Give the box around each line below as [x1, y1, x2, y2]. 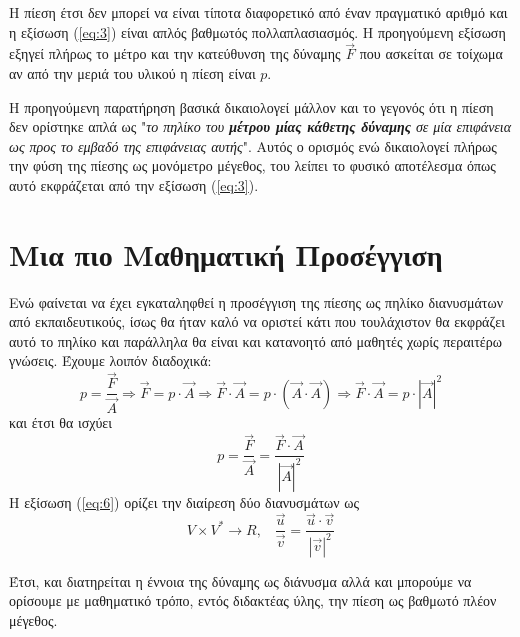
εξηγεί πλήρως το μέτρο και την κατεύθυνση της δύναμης [9, 43, 341, 64]
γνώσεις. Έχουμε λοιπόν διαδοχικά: [9, 350, 212, 371]
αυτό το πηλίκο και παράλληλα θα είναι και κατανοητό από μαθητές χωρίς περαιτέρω [9, 330, 502, 351]
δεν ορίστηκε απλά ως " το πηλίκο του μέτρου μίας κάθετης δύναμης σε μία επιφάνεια [9, 116, 512, 137]
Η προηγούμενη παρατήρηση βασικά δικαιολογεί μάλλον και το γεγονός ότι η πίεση [9, 96, 494, 117]
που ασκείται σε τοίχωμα [359, 43, 503, 64]
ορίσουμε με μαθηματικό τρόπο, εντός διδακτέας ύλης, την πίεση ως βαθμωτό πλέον [9, 590, 497, 611]
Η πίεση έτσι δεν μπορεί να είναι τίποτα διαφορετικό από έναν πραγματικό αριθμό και [9, 2, 508, 22]
